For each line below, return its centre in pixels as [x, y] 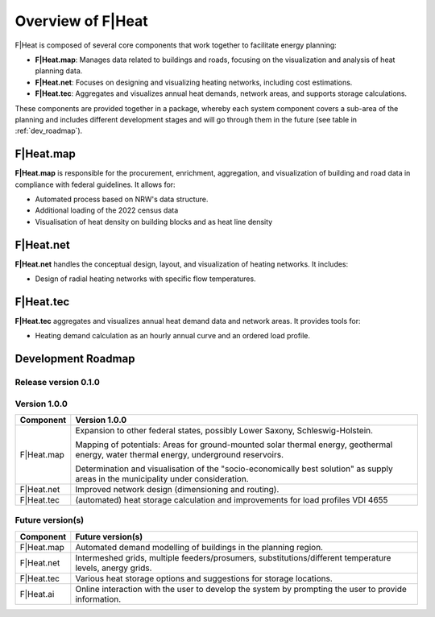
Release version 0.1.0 [58, 383]
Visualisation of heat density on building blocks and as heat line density [154, 222]
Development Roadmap [75, 359]
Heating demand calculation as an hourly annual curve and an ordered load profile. [172, 336]
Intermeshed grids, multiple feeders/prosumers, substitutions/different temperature [233, 557]
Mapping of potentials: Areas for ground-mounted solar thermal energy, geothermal [234, 445]
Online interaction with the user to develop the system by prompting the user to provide [241, 589]
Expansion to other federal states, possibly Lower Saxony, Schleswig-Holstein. [224, 431]
